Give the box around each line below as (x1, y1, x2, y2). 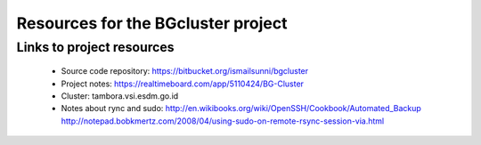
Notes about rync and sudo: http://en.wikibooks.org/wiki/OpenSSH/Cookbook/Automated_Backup (61, 103, 422, 114)
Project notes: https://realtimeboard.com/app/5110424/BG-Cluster (61, 78, 305, 89)
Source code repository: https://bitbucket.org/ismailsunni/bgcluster (61, 66, 309, 77)
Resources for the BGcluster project (16, 13, 288, 33)
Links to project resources (16, 39, 175, 55)
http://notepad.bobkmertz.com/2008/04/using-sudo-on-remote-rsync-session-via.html (61, 116, 385, 126)
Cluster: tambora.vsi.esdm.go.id (61, 90, 179, 101)
